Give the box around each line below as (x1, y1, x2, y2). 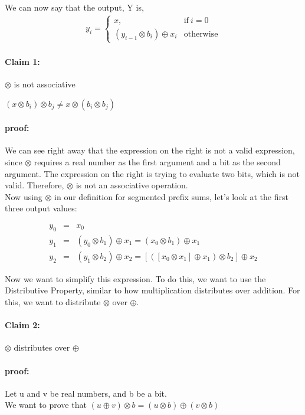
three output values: (5, 202, 77, 214)
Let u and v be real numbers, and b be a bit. (5, 387, 167, 399)
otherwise (183, 30, 218, 38)
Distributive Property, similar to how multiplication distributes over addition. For (5, 284, 300, 296)
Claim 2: (5, 319, 40, 331)
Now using (5, 190, 42, 202)
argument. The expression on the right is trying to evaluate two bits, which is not (5, 167, 300, 179)
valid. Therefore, (5, 179, 64, 191)
